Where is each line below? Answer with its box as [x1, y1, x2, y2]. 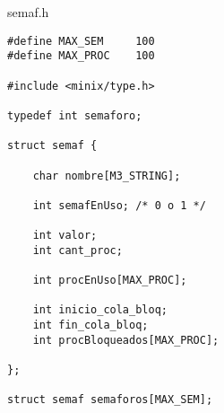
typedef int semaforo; [7, 109, 142, 122]
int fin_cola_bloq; [32, 319, 149, 332]
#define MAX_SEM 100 [7, 34, 155, 48]
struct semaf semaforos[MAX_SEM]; [7, 393, 213, 407]
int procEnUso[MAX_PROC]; [32, 274, 187, 287]
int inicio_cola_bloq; [32, 303, 168, 317]
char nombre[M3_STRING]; [32, 169, 181, 182]
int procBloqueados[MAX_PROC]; [32, 333, 220, 347]
